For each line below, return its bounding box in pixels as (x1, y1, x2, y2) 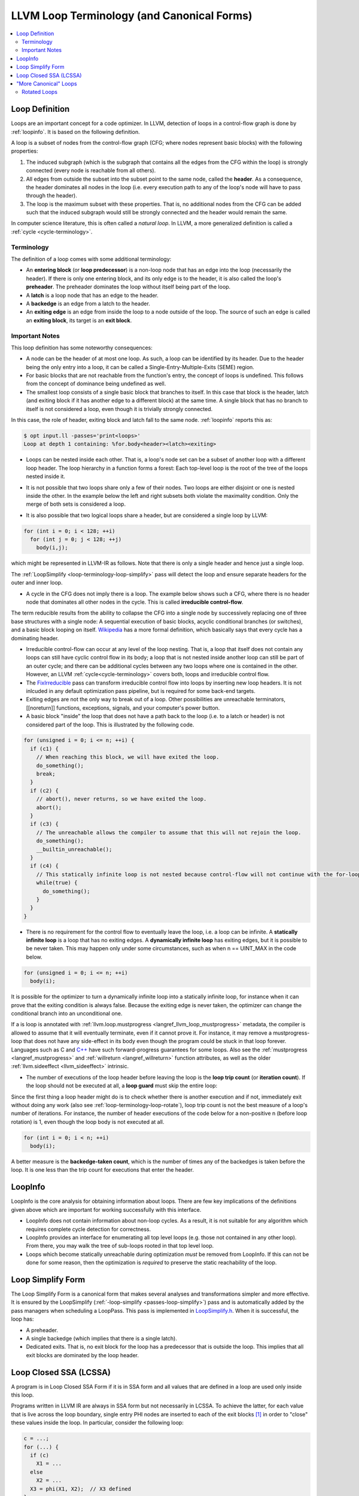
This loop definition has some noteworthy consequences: (11, 344, 153, 351)
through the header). (26, 192, 77, 199)
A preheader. (26, 1326, 58, 1334)
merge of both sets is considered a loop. (26, 500, 126, 508)
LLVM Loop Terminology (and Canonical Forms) (11, 9, 252, 22)
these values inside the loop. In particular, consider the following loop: (11, 1419, 184, 1427)
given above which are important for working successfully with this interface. (11, 1206, 202, 1213)
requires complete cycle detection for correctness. (26, 1226, 151, 1233)
